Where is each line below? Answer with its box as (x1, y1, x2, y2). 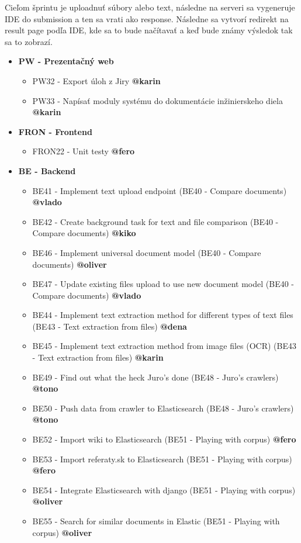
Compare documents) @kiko (32, 227, 136, 239)
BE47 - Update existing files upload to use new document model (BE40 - (32, 278, 295, 290)
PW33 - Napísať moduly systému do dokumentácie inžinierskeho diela (32, 94, 283, 106)
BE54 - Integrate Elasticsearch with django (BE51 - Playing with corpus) (32, 483, 296, 496)
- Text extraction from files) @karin (32, 351, 164, 364)
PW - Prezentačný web (18, 55, 114, 67)
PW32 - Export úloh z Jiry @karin (32, 74, 161, 87)
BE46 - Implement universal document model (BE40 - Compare (32, 246, 261, 258)
